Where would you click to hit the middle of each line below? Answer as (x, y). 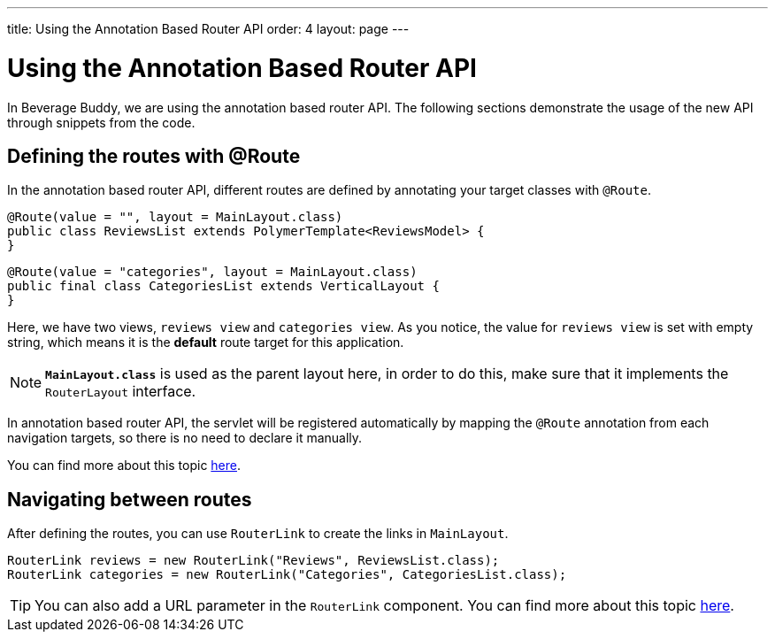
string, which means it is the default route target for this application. (206, 343)
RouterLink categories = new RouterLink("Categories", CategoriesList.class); (287, 575)
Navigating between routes (130, 499)
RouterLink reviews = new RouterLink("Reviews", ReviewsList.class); (253, 561)
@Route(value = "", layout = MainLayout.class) (175, 217)
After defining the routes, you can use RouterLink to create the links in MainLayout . (258, 534)
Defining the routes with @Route (154, 156)
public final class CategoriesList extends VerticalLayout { (223, 286)
